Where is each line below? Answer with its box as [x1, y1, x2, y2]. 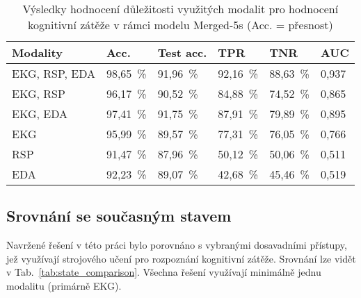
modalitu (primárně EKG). [6, 278, 122, 292]
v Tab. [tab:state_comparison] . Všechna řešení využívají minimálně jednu [6, 265, 321, 279]
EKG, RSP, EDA [12, 65, 95, 81]
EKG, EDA [12, 106, 67, 122]
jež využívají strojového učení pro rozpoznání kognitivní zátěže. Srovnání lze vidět [6, 251, 356, 265]
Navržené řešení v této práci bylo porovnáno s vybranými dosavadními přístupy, [6, 238, 347, 252]
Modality [12, 44, 63, 60]
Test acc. [157, 44, 207, 60]
